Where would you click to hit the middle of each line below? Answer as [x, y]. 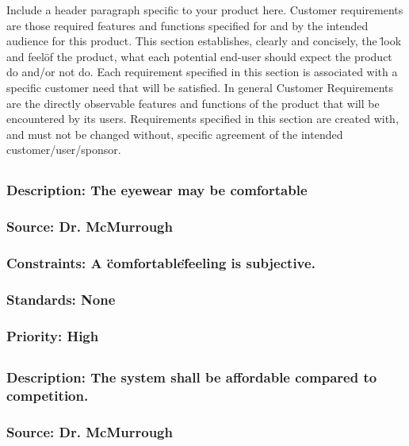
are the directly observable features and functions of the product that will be [193, 103]
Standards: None [61, 299]
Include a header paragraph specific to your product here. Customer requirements [205, 10]
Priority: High [53, 335]
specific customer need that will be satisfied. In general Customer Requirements [200, 87]
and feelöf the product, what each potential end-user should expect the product [199, 56]
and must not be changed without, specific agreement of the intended [175, 134]
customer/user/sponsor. [64, 150]
